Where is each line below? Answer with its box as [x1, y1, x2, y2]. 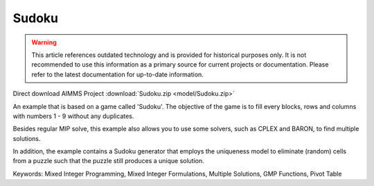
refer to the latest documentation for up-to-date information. [31, 70, 204, 78]
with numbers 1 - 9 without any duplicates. [12, 112, 134, 120]
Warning [31, 38, 57, 46]
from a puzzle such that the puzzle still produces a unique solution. [12, 157, 204, 165]
